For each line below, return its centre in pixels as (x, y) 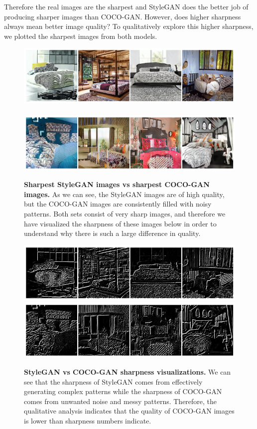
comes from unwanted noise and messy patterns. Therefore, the (121, 401)
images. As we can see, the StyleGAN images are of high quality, (124, 194)
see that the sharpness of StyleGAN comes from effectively (113, 381)
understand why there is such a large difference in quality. (112, 233)
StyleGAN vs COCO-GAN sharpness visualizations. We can (128, 371)
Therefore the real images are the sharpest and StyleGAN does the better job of (126, 6)
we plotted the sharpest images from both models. (81, 36)
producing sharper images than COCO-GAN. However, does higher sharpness (123, 16)
